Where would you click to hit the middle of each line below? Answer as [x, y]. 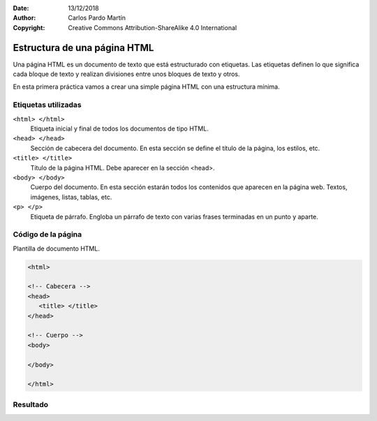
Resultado [31, 404]
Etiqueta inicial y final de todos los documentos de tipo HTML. [119, 128]
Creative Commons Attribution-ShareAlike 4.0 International [153, 27]
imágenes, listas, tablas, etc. [71, 197]
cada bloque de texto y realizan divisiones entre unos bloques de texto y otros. [126, 74]
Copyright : [29, 27]
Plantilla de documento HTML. [57, 249]
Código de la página [47, 235]
